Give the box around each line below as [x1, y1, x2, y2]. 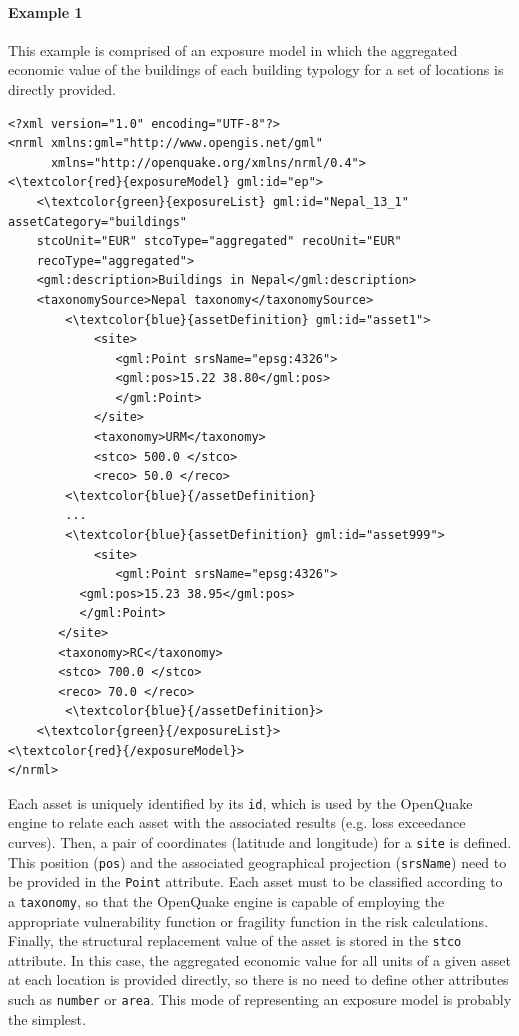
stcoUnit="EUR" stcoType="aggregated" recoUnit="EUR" [36, 234, 402, 249]
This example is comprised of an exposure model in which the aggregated [8, 39, 458, 60]
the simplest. [8, 1008, 86, 1029]
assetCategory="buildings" [8, 214, 187, 229]
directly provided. [8, 78, 116, 99]
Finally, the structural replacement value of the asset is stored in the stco [8, 930, 462, 951]
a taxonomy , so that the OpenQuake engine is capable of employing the [8, 890, 445, 911]
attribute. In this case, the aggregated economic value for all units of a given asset [8, 949, 511, 970]
